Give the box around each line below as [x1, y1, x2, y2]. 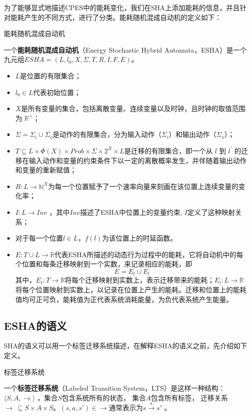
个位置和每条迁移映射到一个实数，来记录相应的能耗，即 [15, 259, 192, 269]
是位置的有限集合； [20, 70, 82, 80]
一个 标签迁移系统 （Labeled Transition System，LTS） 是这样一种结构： [4, 383, 225, 393]
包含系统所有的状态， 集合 [62, 392, 146, 402]
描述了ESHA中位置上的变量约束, [80, 207, 183, 217]
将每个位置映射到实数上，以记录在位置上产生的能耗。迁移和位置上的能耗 [15, 284, 247, 294]
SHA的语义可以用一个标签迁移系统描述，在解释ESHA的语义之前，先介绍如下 [4, 340, 248, 351]
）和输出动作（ [168, 129, 217, 139]
